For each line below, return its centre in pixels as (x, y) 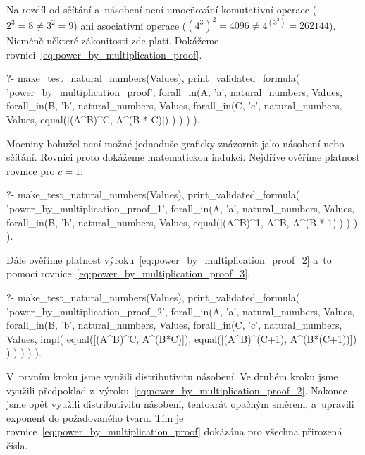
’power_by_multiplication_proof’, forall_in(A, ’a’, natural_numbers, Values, (174, 91)
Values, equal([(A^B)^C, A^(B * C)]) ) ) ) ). (103, 120)
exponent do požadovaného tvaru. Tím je (95, 417)
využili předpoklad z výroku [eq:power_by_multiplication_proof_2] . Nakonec (177, 390)
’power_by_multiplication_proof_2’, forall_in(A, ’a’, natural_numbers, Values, (180, 311)
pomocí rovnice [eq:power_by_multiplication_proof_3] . (128, 273)
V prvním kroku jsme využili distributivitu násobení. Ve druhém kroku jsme (172, 376)
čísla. (17, 445)
